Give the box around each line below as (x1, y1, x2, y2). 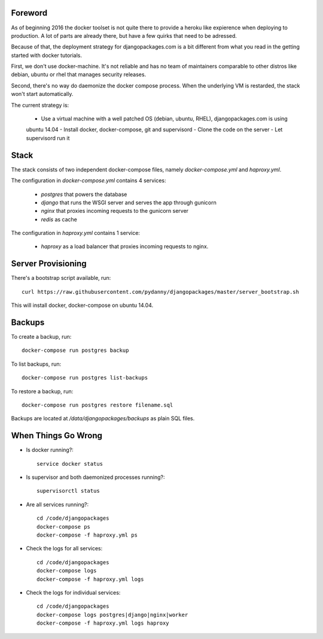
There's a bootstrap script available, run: (11, 275, 111, 282)
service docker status (36, 460, 103, 467)
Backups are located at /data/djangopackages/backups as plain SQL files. (11, 415, 195, 422)
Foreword (11, 8, 48, 18)
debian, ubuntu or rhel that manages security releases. (11, 71, 147, 78)
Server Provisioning (11, 258, 87, 269)
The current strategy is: (11, 101, 69, 108)
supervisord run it (26, 134, 70, 141)
